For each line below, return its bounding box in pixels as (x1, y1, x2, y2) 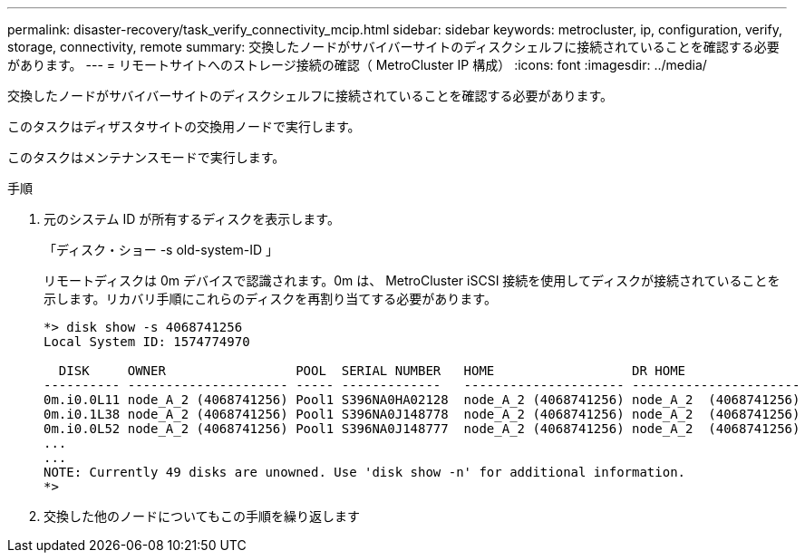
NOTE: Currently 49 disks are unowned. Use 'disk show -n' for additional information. (44, 465, 686, 479)
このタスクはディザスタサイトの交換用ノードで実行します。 (7, 119, 361, 134)
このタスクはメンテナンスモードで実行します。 (7, 150, 286, 165)
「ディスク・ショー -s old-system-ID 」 (44, 242, 278, 257)
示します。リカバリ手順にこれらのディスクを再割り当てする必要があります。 (44, 291, 497, 306)
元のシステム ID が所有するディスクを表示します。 (44, 211, 340, 227)
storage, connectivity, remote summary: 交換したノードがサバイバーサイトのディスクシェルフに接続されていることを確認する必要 (7, 39, 780, 54)
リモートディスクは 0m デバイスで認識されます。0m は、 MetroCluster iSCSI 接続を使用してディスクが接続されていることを (44, 273, 781, 288)
